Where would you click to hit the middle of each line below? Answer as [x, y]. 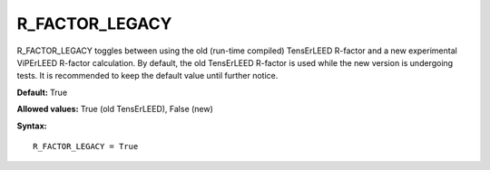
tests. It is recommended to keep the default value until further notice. [147, 76]
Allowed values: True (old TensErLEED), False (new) [115, 109]
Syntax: [32, 126]
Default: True [42, 92]
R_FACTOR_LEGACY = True [86, 146]
